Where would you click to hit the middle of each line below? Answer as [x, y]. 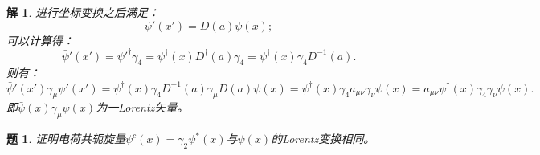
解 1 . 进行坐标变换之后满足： [83, 12]
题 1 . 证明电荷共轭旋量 [66, 139]
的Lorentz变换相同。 [323, 139]
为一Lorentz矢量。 [142, 107]
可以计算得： [40, 40]
